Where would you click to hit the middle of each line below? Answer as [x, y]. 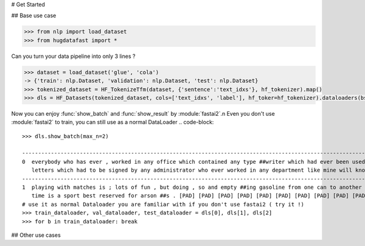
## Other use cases [36, 235]
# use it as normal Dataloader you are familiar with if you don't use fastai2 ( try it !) [163, 204]
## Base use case [34, 16]
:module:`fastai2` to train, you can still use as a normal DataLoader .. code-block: [113, 122]
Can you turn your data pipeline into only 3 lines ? [73, 56]
